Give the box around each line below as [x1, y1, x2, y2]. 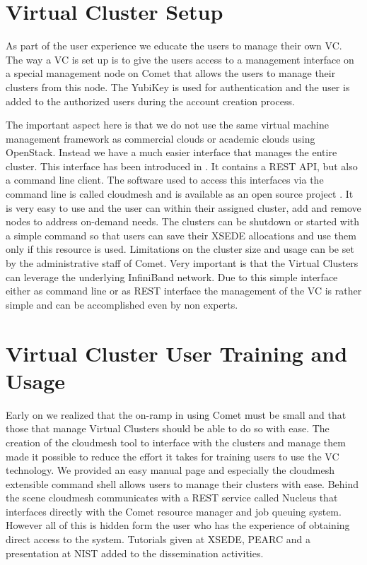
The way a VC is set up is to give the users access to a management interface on [6, 52, 354, 66]
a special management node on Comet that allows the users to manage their [6, 66, 336, 81]
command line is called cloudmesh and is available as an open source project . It [6, 186, 354, 201]
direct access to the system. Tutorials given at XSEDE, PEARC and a [6, 532, 310, 547]
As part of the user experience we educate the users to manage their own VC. [6, 38, 342, 53]
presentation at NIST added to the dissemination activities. [6, 545, 264, 560]
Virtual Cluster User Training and [6, 338, 348, 367]
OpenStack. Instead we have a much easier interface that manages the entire [6, 145, 337, 160]
